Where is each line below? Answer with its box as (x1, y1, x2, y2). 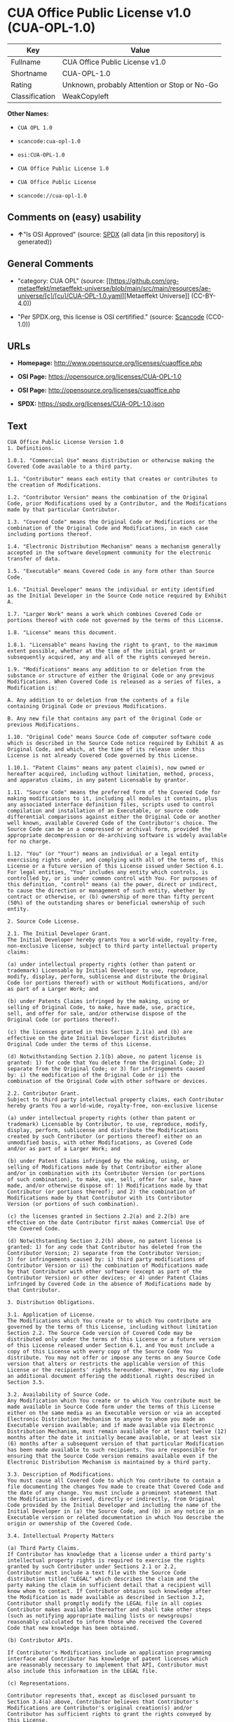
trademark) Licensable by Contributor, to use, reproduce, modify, (7, 1121, 209, 1128)
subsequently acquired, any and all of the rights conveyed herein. (7, 654, 212, 661)
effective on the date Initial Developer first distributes (7, 1034, 187, 1042)
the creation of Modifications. (7, 482, 102, 489)
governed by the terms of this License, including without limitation (7, 1324, 218, 1331)
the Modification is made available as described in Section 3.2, (7, 1594, 205, 1601)
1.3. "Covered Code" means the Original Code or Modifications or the (7, 518, 218, 526)
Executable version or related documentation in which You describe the (7, 1514, 224, 1521)
